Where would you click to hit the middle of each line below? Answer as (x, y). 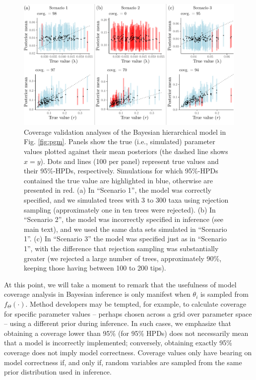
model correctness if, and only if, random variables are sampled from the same (123, 362)
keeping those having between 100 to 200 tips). (95, 268)
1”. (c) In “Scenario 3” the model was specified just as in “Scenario (125, 239)
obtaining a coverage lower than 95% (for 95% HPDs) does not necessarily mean (126, 333)
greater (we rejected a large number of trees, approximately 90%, (123, 258)
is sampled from (224, 294)
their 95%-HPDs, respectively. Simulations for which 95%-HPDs (121, 171)
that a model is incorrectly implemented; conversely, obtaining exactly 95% (118, 343)
